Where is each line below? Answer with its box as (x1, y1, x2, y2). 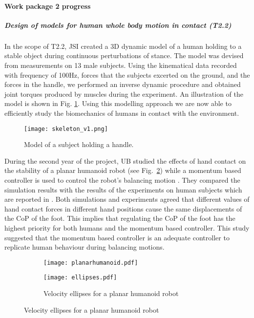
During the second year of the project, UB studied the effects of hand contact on (4, 155, 246, 166)
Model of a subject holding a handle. (24, 139, 134, 149)
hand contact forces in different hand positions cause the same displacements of (4, 203, 242, 213)
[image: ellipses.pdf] (43, 274, 117, 281)
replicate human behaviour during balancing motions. (4, 242, 165, 252)
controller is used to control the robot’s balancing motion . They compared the (4, 174, 240, 185)
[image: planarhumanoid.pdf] (43, 259, 138, 266)
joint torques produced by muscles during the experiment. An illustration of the (4, 88, 243, 99)
